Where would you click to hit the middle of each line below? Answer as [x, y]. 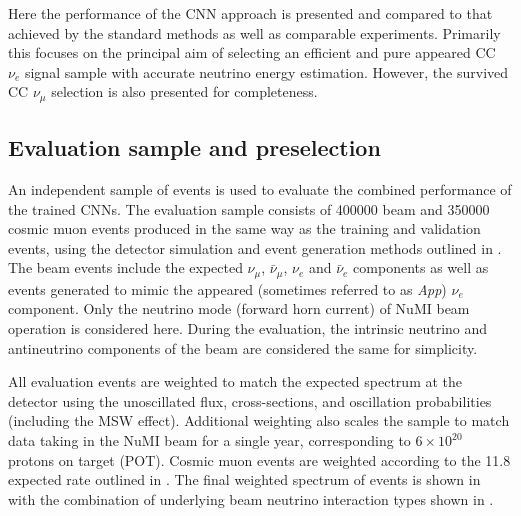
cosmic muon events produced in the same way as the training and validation [244, 228]
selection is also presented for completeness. [184, 91]
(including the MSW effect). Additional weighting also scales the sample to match [259, 420]
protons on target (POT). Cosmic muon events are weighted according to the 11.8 [259, 459]
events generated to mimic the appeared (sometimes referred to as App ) [227, 288]
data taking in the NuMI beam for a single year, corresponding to [209, 440]
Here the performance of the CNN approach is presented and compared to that [250, 13]
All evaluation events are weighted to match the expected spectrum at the [235, 381]
